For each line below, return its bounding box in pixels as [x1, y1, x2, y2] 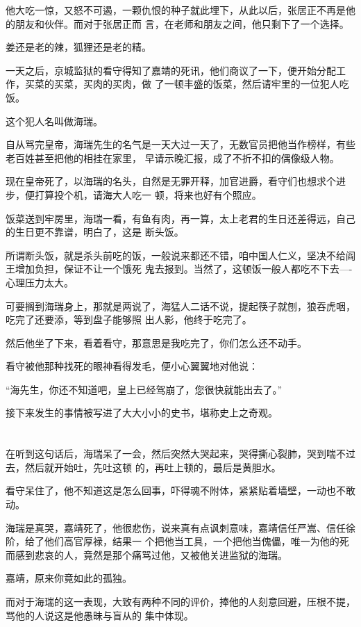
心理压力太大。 [6, 275, 74, 289]
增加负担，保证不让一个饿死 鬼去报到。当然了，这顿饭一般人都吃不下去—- [15, 261, 353, 276]
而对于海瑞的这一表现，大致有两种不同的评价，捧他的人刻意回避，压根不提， [6, 594, 355, 608]
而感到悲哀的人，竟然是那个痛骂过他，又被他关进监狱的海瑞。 [6, 547, 287, 562]
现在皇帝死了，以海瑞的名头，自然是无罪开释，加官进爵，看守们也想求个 [6, 174, 336, 188]
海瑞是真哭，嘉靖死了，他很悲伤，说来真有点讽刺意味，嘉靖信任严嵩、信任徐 [6, 520, 355, 535]
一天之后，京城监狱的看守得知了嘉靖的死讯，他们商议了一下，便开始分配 [6, 63, 336, 77]
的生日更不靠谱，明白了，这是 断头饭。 [6, 225, 184, 239]
